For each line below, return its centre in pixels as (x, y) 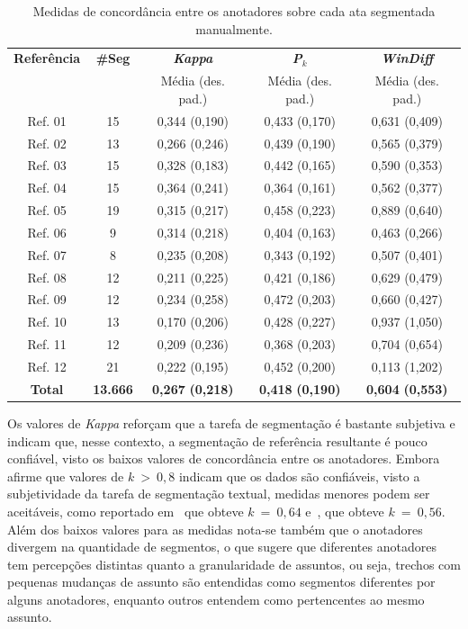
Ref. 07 (47, 254)
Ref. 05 (47, 210)
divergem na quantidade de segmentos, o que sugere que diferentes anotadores (222, 547)
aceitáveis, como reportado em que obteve (126, 511)
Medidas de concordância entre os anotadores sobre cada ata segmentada (234, 11)
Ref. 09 (47, 299)
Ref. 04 (47, 188)
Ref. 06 (47, 232)
